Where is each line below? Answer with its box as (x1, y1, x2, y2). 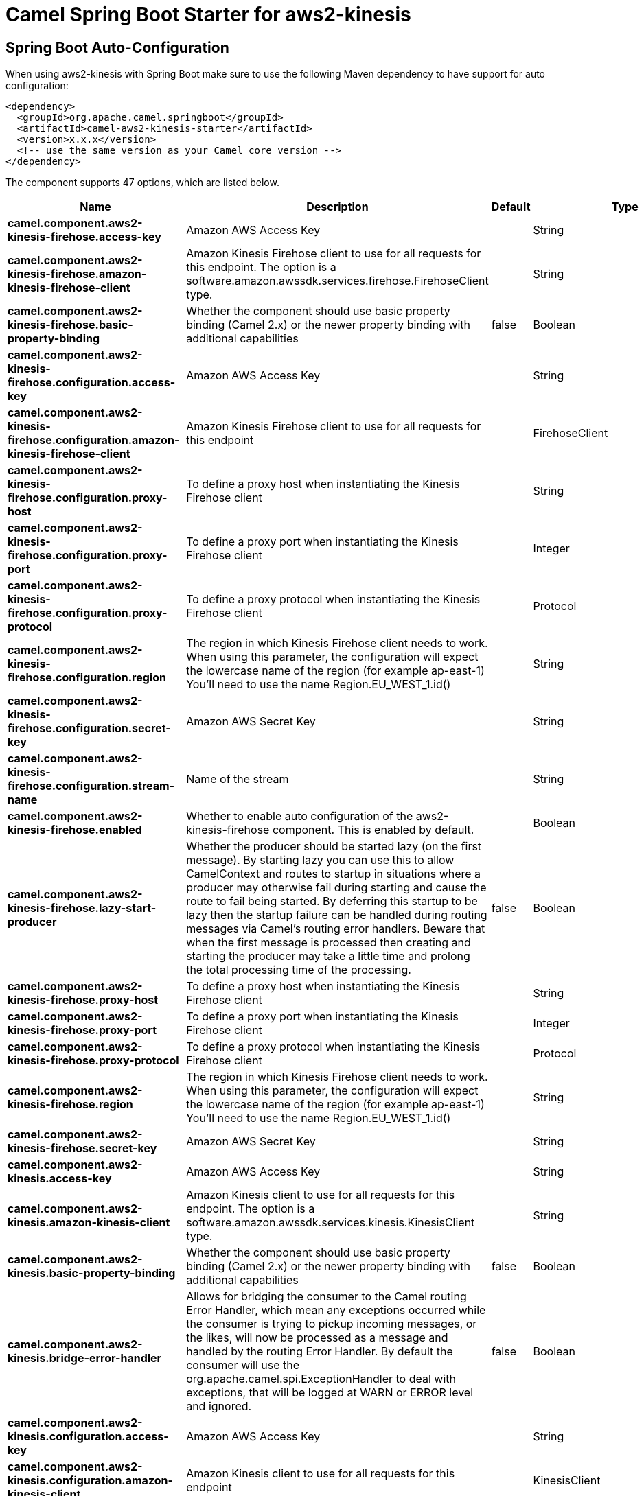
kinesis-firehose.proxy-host (8, 993, 159, 1007)
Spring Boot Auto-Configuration (5, 38, 229, 56)
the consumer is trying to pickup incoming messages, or (186, 1317, 477, 1331)
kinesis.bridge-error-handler (8, 1351, 162, 1366)
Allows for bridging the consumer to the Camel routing (186, 1289, 467, 1304)
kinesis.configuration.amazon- (8, 1473, 173, 1488)
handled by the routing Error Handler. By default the (186, 1344, 453, 1359)
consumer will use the (186, 1358, 300, 1372)
